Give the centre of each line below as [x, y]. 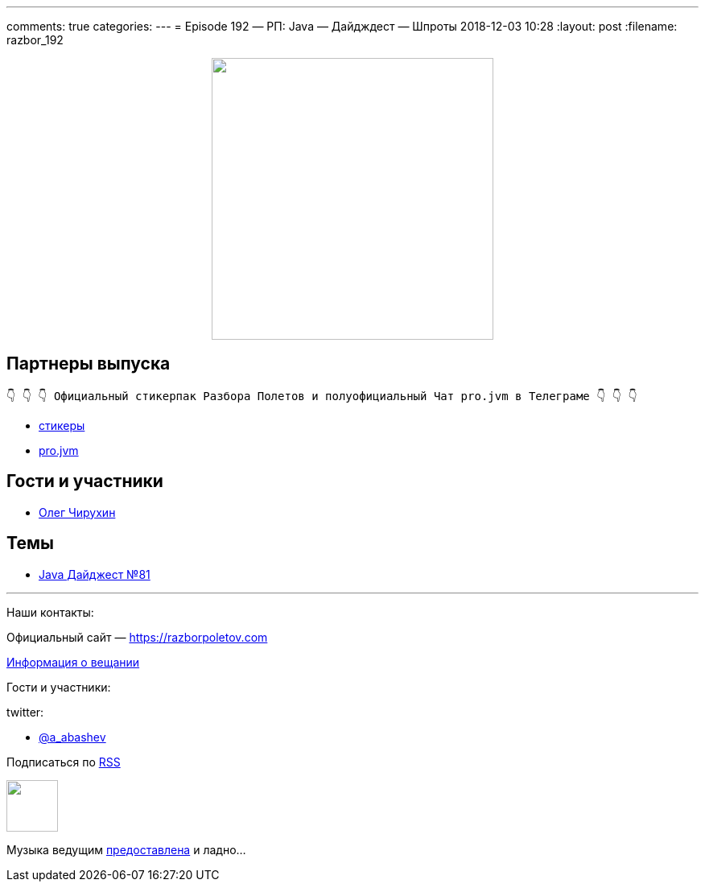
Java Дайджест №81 [95, 574]
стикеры [62, 425]
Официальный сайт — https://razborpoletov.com [137, 637]
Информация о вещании [73, 662]
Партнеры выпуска [89, 364]
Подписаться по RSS [64, 762]
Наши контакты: [50, 612]
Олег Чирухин [77, 512]
